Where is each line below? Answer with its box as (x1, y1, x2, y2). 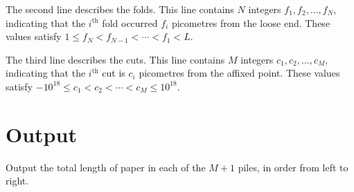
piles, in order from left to (238, 160, 348, 174)
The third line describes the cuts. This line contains (6, 52, 225, 66)
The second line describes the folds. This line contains (6, 2, 234, 16)
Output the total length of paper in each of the (6, 160, 206, 174)
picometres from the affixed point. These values (139, 66, 340, 80)
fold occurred (102, 15, 158, 30)
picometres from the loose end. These (171, 15, 330, 30)
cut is (102, 66, 125, 80)
